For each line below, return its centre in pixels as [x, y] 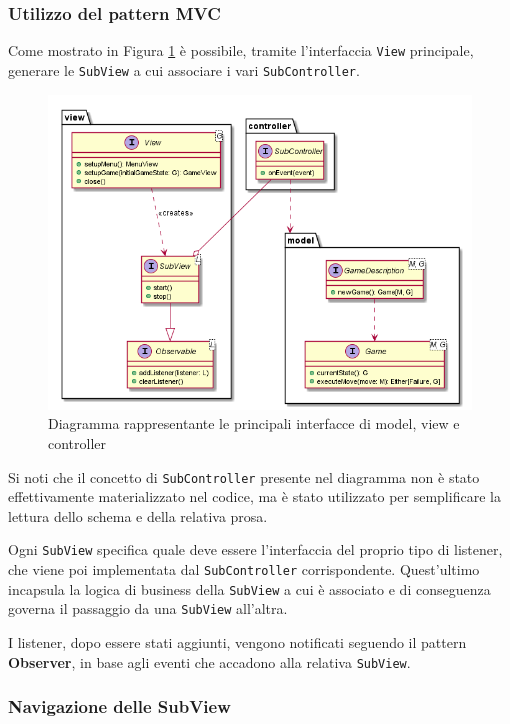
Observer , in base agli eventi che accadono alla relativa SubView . [209, 661]
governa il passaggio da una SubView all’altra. [148, 608]
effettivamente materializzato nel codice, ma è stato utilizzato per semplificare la [254, 496]
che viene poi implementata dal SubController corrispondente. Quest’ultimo [244, 569]
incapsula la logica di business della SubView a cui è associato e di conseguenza [249, 588]
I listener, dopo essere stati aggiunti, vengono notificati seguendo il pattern [237, 641]
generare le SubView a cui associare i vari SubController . [184, 69]
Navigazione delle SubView [119, 706]
